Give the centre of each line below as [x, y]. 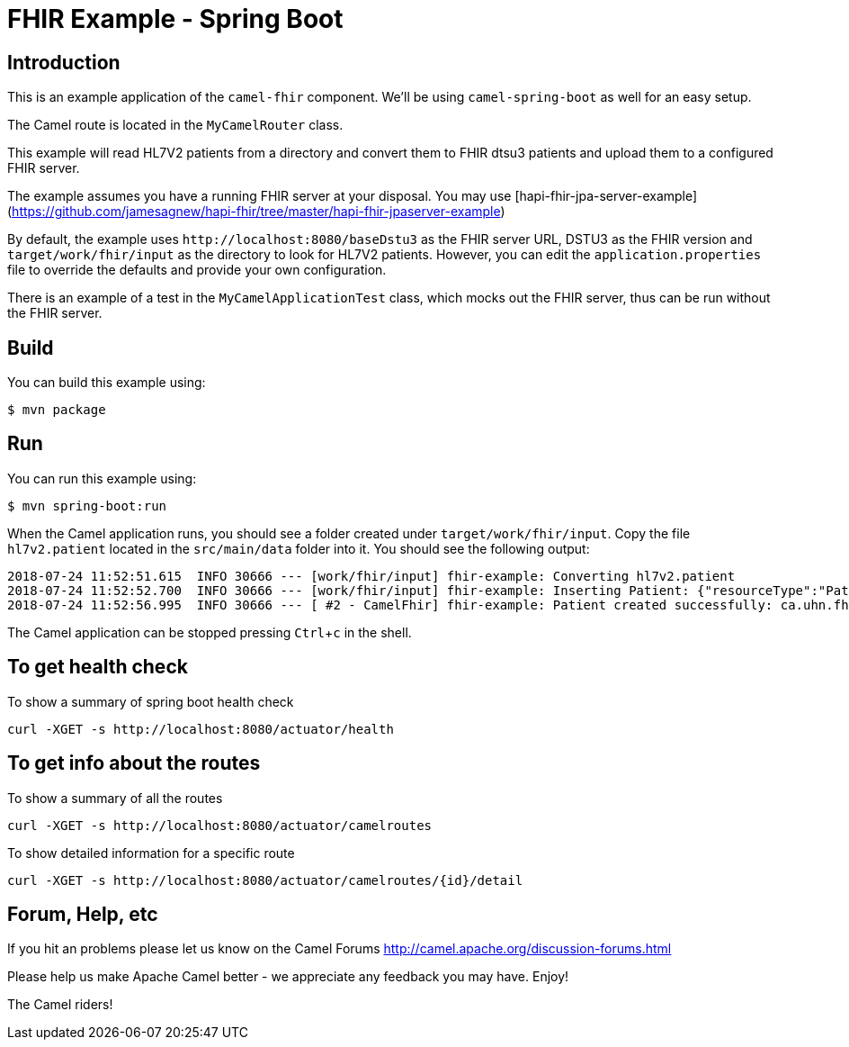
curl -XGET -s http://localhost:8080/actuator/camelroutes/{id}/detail [265, 880]
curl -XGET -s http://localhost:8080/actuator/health [201, 729]
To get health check [98, 667]
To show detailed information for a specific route [151, 853]
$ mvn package [57, 410]
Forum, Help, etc [83, 914]
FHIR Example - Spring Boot [175, 19]
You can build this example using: [107, 383]
